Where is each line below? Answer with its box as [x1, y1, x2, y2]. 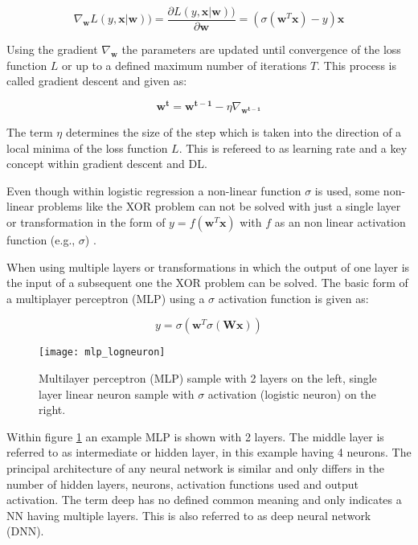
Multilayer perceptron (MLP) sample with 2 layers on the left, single [39, 369, 377, 386]
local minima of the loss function [6, 139, 168, 156]
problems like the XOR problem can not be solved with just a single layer [37, 198, 401, 215]
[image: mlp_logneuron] [39, 346, 166, 359]
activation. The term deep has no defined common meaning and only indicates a [6, 491, 402, 508]
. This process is [317, 56, 396, 73]
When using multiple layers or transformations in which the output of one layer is [6, 258, 410, 275]
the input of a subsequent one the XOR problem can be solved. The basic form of [6, 274, 408, 291]
